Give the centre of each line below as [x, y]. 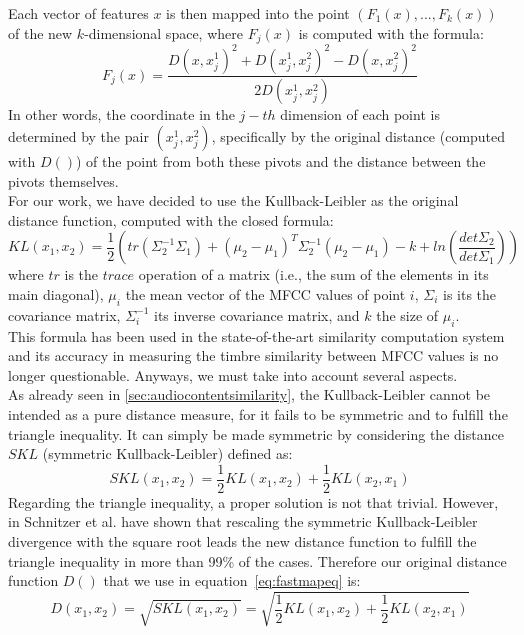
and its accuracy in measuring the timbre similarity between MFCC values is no [253, 355]
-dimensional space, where [163, 32]
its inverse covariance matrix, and [257, 314]
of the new [40, 32]
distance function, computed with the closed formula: [171, 219]
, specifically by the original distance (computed [358, 136]
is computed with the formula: [391, 32]
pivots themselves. [63, 180]
